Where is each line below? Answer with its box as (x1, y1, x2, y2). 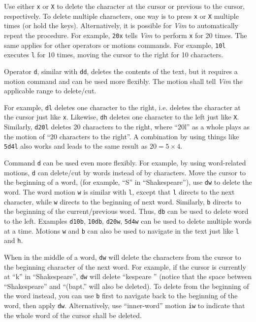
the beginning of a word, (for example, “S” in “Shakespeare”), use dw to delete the (4, 177, 252, 187)
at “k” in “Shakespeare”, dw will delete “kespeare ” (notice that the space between (4, 271, 252, 282)
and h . (4, 235, 23, 245)
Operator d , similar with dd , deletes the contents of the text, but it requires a (4, 66, 238, 76)
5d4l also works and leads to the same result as (4, 141, 148, 151)
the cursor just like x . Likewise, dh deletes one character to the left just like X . (4, 112, 239, 122)
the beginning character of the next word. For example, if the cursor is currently (4, 261, 246, 272)
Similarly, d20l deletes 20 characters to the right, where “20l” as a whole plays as (4, 121, 250, 132)
